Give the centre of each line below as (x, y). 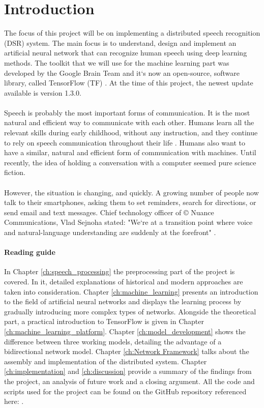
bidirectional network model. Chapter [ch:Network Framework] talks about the (127, 351)
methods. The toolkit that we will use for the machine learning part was (117, 62)
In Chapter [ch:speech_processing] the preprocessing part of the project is (120, 271)
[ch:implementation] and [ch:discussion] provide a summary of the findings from (128, 371)
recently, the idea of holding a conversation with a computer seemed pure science (130, 162)
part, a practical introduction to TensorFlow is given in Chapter (104, 321)
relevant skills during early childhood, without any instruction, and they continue (131, 133)
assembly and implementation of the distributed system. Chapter (106, 361)
